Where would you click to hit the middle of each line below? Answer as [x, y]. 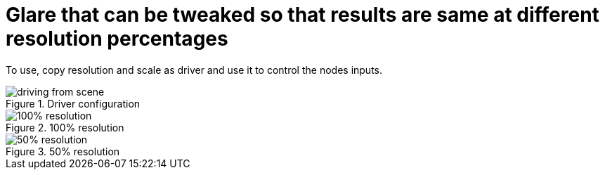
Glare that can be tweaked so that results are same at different [302, 15]
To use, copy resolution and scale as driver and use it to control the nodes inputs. [194, 70]
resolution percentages [117, 39]
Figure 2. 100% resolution [65, 127]
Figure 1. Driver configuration [73, 103]
